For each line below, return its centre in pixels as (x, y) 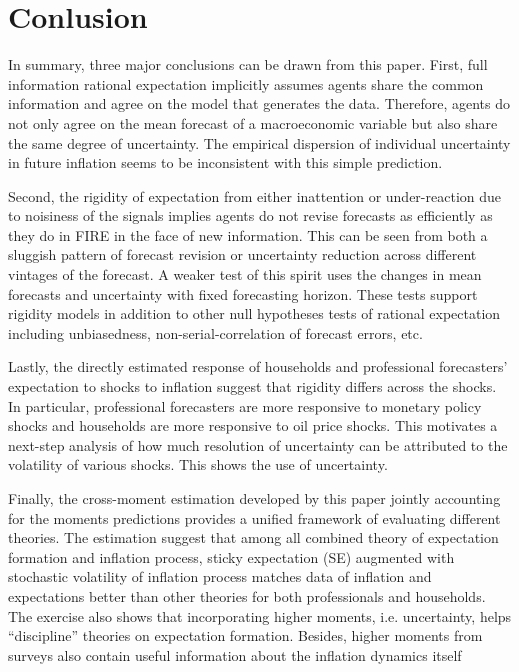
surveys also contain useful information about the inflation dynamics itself (235, 654)
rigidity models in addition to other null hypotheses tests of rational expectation (254, 313)
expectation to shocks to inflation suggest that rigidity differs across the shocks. (252, 386)
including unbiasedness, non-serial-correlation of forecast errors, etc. (215, 332)
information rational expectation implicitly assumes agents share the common (246, 83)
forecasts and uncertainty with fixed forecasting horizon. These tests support (243, 293)
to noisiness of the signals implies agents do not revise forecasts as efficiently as (250, 215)
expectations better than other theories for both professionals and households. (247, 595)
